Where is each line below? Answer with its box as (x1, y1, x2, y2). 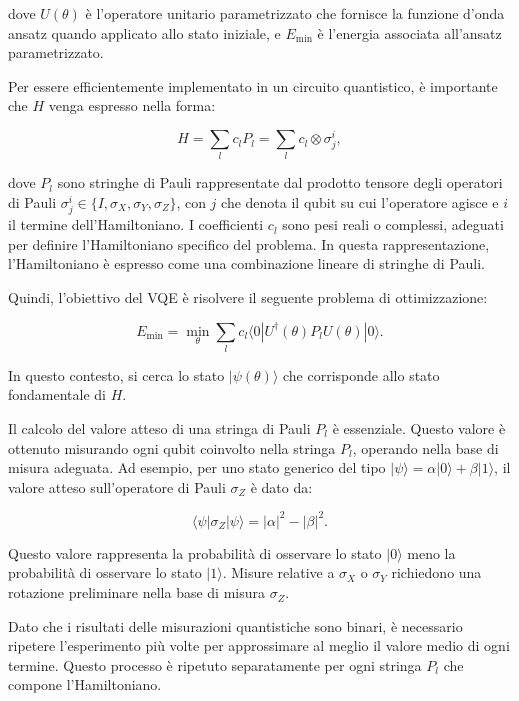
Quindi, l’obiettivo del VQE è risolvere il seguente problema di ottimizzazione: (8, 286, 488, 307)
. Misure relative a (222, 562, 335, 583)
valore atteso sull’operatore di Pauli (8, 476, 226, 497)
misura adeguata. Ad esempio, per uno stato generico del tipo (8, 457, 386, 478)
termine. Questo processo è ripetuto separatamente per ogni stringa (8, 654, 422, 675)
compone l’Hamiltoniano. (8, 674, 162, 695)
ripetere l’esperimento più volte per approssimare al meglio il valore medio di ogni (8, 635, 510, 656)
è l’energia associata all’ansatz (317, 22, 502, 43)
